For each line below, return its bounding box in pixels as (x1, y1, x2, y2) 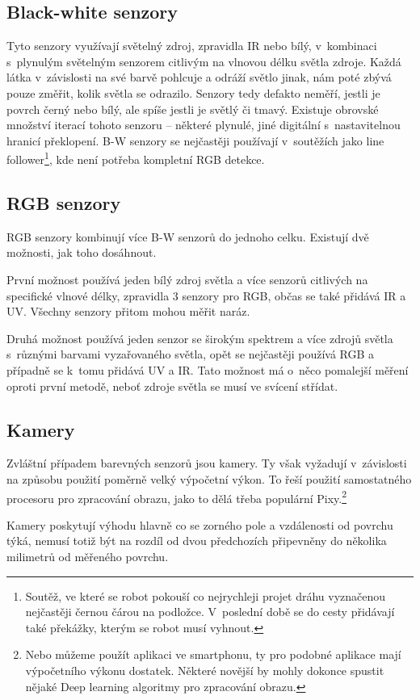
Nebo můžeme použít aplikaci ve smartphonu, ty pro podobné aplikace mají (25, 646, 401, 663)
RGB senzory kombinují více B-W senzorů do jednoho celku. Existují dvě (6, 228, 369, 245)
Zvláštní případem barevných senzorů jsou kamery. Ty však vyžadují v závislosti (6, 455, 407, 472)
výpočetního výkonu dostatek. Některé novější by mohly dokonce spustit (25, 661, 384, 678)
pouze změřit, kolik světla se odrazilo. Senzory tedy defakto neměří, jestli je (6, 84, 380, 101)
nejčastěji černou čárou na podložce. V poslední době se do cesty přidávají (25, 603, 395, 620)
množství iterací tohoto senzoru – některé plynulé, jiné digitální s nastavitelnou (6, 116, 401, 133)
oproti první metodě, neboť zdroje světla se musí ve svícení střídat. (6, 377, 338, 394)
